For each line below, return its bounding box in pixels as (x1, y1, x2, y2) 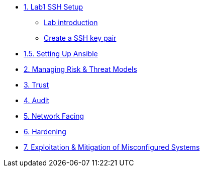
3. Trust (24, 80, 49, 89)
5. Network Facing (24, 112, 84, 120)
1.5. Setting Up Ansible (24, 49, 98, 58)
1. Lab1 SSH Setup (24, 3, 83, 11)
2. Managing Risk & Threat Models (24, 65, 137, 73)
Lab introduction (44, 18, 98, 27)
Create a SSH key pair (44, 34, 117, 42)
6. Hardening (24, 127, 66, 136)
